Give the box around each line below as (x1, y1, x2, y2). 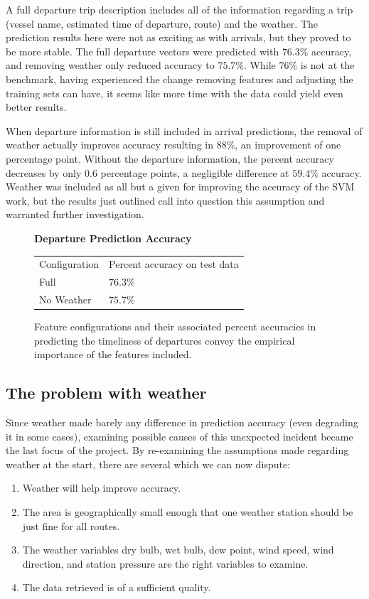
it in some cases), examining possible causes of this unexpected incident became (6, 428, 353, 443)
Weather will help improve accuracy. (22, 480, 181, 495)
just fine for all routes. (22, 518, 120, 533)
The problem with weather (6, 382, 207, 404)
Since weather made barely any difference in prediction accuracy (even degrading (6, 415, 358, 430)
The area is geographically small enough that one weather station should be (22, 504, 353, 519)
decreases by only (6, 165, 82, 180)
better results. (6, 99, 67, 114)
